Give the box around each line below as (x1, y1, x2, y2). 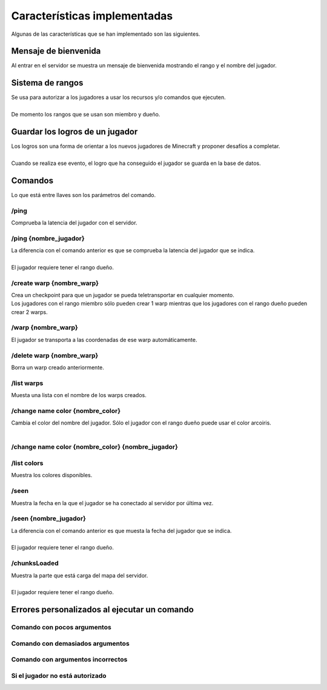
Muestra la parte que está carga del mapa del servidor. (11, 572, 148, 579)
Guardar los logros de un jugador (11, 126, 138, 136)
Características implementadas (11, 9, 173, 22)
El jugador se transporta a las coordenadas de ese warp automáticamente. (11, 336, 197, 343)
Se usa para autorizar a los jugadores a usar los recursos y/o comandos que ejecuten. (11, 94, 226, 101)
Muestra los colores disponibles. (11, 472, 93, 479)
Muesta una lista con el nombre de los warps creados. (11, 392, 147, 399)
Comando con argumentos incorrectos (11, 655, 128, 664)
